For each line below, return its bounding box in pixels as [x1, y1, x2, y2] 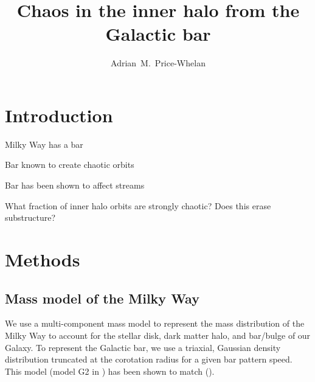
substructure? [5, 211, 56, 224]
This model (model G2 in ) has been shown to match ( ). [5, 364, 215, 377]
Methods [5, 247, 80, 271]
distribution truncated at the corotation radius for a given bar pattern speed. [5, 353, 292, 366]
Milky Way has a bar [5, 137, 83, 150]
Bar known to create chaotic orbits [5, 158, 134, 171]
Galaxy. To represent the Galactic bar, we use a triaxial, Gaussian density [5, 341, 281, 353]
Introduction [5, 102, 113, 127]
